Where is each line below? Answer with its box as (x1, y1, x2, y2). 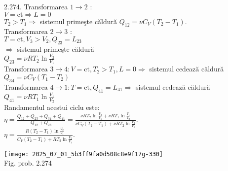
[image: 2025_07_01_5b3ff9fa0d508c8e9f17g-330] (4, 150, 163, 158)
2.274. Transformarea (4, 1, 68, 11)
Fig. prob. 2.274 (4, 158, 52, 168)
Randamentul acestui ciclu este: (4, 102, 100, 112)
